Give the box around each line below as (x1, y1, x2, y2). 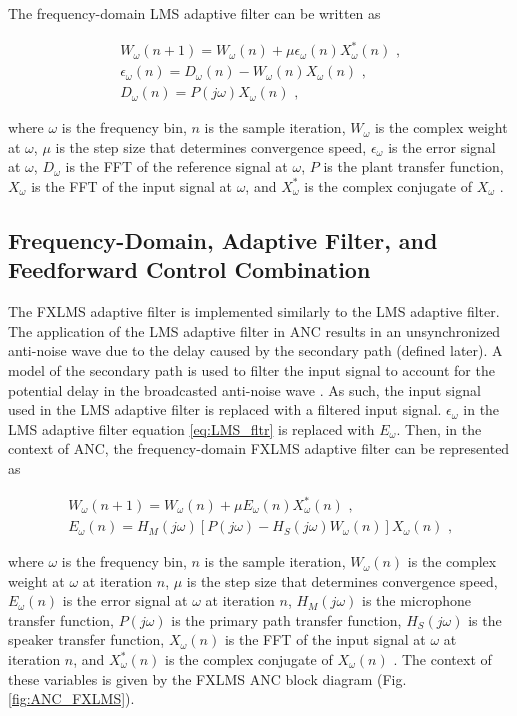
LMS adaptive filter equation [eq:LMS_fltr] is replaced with (8, 418, 375, 439)
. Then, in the (396, 418, 482, 439)
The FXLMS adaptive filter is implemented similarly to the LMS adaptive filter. (8, 301, 500, 322)
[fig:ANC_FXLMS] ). (8, 688, 135, 709)
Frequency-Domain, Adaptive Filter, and (8, 224, 438, 255)
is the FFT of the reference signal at (65, 156, 288, 177)
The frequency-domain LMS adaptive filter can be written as (8, 3, 381, 23)
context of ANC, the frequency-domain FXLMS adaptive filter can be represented (8, 438, 510, 459)
